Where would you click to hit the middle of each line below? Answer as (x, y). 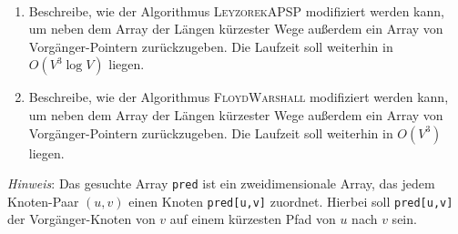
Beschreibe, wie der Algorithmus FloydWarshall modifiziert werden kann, (239, 97)
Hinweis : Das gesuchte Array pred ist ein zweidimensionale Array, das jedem (221, 183)
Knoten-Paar (43, 201)
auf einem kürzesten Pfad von (253, 219)
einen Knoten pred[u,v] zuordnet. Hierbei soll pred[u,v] (291, 201)
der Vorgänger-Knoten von (81, 219)
